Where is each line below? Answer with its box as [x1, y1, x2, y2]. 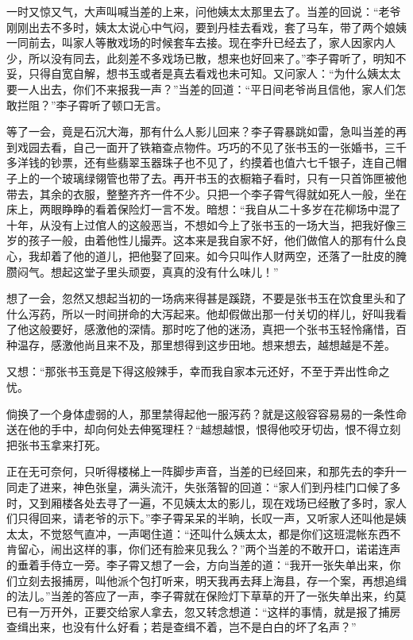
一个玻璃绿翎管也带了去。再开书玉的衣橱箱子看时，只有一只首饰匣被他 [39, 169, 407, 186]
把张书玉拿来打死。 [6, 436, 106, 453]
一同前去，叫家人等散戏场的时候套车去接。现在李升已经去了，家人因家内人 [6, 34, 396, 51]
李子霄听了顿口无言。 [56, 96, 168, 113]
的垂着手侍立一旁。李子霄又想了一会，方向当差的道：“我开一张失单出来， [6, 557, 390, 573]
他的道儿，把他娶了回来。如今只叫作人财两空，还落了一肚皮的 [72, 247, 396, 264]
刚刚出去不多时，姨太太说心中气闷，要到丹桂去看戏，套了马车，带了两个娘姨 [6, 18, 407, 35]
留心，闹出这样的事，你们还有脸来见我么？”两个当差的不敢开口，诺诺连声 [17, 541, 401, 557]
